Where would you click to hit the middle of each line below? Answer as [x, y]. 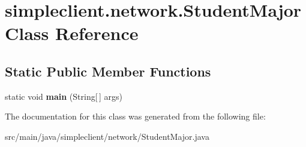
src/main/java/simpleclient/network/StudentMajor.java [107, 136]
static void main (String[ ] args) [64, 96]
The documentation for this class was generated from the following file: [135, 116]
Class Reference [72, 33]
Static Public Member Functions [108, 71]
